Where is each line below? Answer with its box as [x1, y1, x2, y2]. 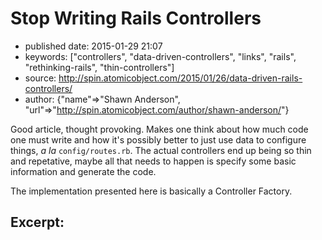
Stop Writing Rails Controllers [10, 7, 262, 30]
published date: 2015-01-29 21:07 [24, 40, 163, 52]
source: [24, 72, 57, 84]
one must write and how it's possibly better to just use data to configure [10, 133, 307, 146]
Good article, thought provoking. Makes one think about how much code [10, 123, 309, 135]
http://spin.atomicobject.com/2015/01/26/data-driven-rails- [58, 72, 303, 84]
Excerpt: [10, 214, 65, 231]
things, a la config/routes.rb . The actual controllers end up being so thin [10, 144, 312, 156]
